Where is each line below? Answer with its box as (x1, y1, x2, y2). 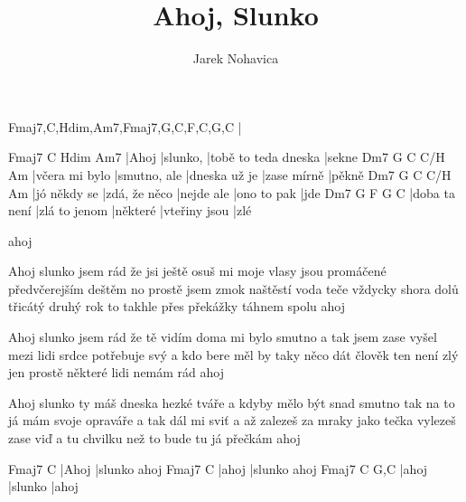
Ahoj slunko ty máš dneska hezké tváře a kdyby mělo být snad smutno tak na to (8, 393, 455, 412)
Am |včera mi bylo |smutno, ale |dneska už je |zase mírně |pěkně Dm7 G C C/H (8, 165, 452, 184)
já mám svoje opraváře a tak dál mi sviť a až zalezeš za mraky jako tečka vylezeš (8, 411, 456, 430)
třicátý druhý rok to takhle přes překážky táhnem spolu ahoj (8, 297, 345, 316)
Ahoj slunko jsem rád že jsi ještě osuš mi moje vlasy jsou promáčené (8, 261, 387, 280)
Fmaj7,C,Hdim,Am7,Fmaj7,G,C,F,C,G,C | (8, 117, 242, 136)
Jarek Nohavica (192, 49, 279, 68)
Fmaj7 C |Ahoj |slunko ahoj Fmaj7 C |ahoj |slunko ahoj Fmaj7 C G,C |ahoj (8, 459, 428, 478)
